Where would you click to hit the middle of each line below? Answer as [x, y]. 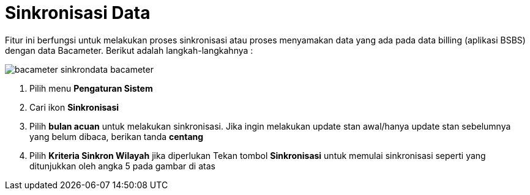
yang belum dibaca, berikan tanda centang [117, 136]
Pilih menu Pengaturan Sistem [91, 88]
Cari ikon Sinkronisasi [74, 107]
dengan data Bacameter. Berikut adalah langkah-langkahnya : [129, 50]
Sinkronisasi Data [78, 13]
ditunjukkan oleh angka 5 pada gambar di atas [122, 166]
